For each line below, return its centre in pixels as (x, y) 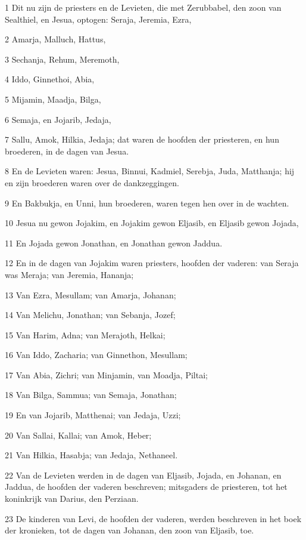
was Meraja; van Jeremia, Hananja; (69, 274)
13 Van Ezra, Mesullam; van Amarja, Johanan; (90, 294)
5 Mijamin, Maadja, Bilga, (53, 99)
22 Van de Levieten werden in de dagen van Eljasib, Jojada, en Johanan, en (143, 475)
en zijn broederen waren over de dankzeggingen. (92, 182)
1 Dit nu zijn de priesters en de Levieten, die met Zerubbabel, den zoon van (143, 7)
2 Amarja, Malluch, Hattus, (55, 39)
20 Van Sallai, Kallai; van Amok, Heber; (78, 435)
